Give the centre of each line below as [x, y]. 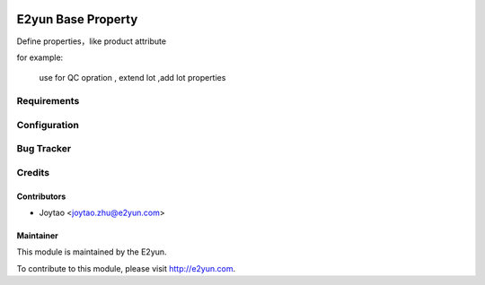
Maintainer [37, 235]
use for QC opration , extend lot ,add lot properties [132, 78]
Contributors [41, 196]
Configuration [48, 125]
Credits [33, 172]
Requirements [48, 101]
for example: [40, 57]
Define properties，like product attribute [91, 41]
